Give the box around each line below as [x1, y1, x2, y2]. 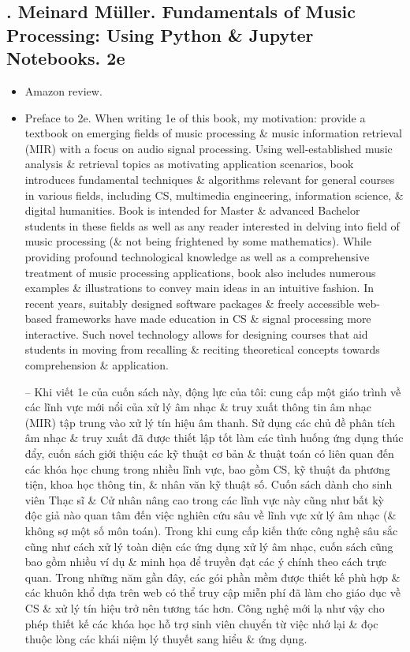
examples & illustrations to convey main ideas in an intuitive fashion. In [24, 279, 375, 296]
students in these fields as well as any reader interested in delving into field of [24, 217, 400, 234]
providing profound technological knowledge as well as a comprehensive [24, 248, 370, 264]
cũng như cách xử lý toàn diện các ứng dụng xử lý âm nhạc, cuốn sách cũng [24, 538, 393, 554]
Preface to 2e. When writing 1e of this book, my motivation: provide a [24, 109, 366, 126]
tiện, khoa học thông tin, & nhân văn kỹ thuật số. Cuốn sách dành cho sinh [24, 476, 393, 493]
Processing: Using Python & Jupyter [6, 22, 314, 47]
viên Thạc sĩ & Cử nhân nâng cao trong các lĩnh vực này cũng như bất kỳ [24, 491, 384, 508]
